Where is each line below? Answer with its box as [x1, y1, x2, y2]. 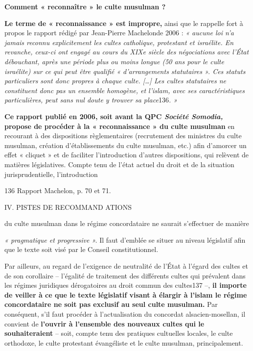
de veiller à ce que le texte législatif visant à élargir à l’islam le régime [4, 289, 247, 300]
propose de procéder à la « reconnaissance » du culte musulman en [4, 121, 235, 131]
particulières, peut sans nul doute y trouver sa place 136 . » [4, 95, 178, 105]
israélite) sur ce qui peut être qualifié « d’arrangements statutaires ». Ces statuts [4, 66, 246, 76]
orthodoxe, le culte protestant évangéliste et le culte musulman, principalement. [4, 337, 243, 348]
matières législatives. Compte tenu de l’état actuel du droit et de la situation [4, 159, 234, 169]
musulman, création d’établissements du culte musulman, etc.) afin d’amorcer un [4, 140, 247, 150]
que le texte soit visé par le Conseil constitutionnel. [4, 244, 159, 254]
